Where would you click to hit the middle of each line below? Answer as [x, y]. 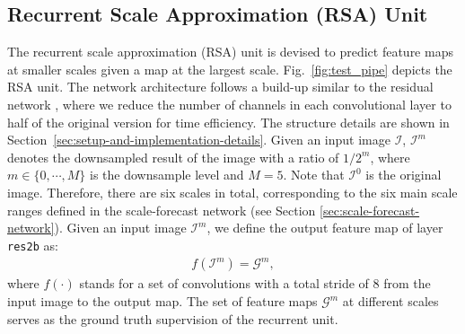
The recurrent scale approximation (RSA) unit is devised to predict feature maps [230, 52]
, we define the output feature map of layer [325, 228]
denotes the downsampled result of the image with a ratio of [173, 157]
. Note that [314, 175]
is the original [404, 175]
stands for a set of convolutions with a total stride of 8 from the [255, 283]
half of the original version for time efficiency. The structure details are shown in [228, 122]
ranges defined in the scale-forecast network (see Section [162, 210]
